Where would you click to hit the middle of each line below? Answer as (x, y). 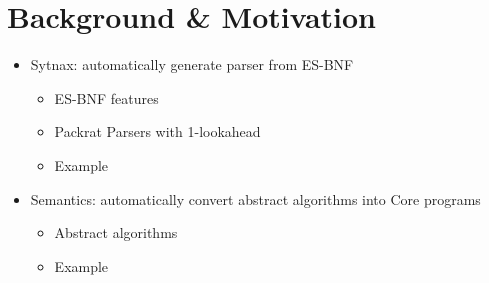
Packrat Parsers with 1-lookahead (157, 131)
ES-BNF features (106, 97)
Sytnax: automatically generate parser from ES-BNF (192, 64)
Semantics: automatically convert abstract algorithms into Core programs (255, 198)
